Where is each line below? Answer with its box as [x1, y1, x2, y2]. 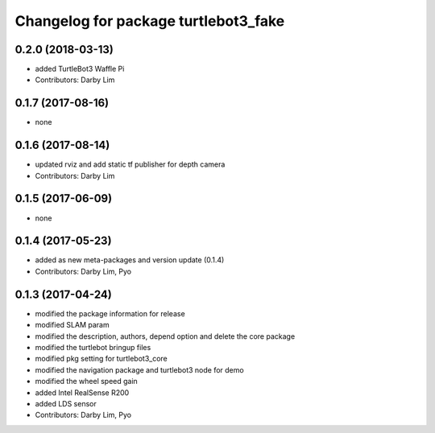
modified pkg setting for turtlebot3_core [35, 354, 168, 364]
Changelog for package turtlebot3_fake [14, 12, 285, 30]
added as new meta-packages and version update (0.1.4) [35, 255, 225, 265]
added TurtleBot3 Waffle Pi [35, 64, 125, 74]
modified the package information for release [35, 308, 185, 318]
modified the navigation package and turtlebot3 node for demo [35, 365, 245, 374]
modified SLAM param [35, 320, 110, 330]
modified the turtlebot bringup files [35, 342, 151, 352]
